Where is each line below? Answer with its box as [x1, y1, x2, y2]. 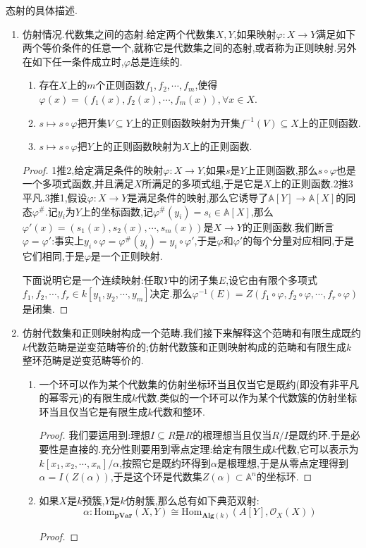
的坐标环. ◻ [256, 469, 312, 484]
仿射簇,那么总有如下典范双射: [125, 492, 260, 507]
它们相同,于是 [22, 249, 85, 263]
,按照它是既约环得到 [119, 455, 212, 470]
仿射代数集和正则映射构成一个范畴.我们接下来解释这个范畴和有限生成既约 [22, 325, 361, 340]
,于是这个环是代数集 [110, 469, 202, 484]
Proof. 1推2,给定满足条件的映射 [22, 162, 164, 177]
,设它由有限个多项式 [226, 272, 318, 287]
